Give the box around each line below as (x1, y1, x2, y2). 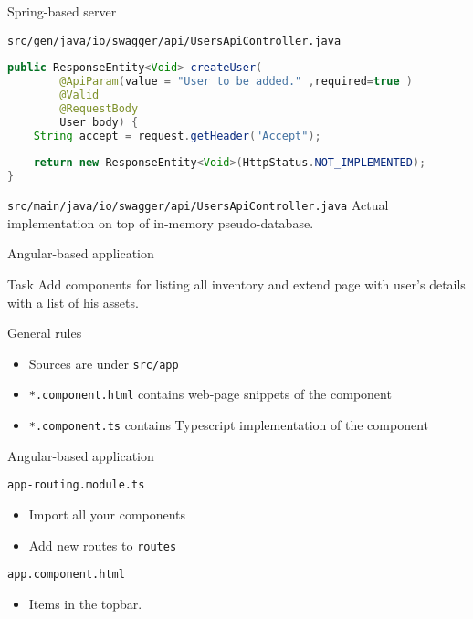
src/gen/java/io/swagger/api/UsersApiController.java (7, 34, 342, 47)
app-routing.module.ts (7, 478, 145, 492)
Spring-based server (7, 2, 117, 20)
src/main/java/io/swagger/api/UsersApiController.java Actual (7, 195, 389, 215)
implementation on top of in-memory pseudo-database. (7, 213, 314, 232)
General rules (7, 323, 82, 342)
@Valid (59, 89, 100, 101)
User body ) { (59, 115, 139, 129)
